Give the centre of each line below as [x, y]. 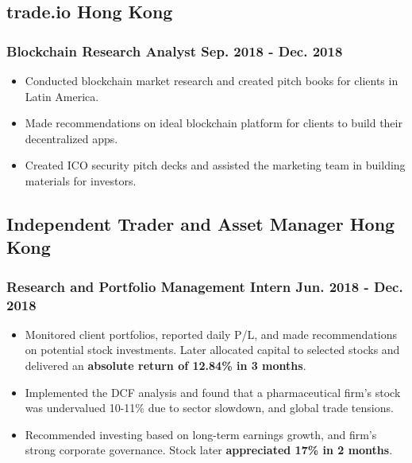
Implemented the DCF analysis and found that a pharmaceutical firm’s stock [213, 392]
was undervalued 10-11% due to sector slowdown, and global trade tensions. [209, 408]
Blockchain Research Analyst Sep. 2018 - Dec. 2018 [175, 51]
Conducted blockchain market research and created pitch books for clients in [212, 80]
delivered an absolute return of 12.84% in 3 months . [166, 366]
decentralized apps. [71, 138]
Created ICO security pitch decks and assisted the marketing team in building [215, 165]
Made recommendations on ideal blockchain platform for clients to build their [214, 123]
